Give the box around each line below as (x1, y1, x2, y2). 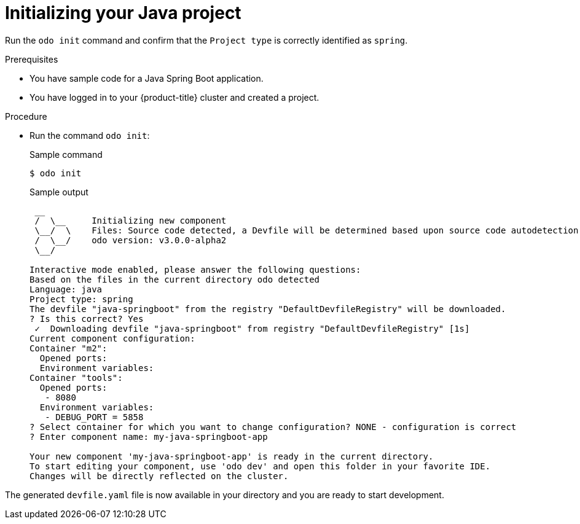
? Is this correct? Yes (29, 313, 144, 324)
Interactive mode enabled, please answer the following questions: (29, 264, 361, 275)
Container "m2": (29, 343, 108, 353)
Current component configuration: (29, 333, 195, 343)
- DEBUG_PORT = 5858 (45, 412, 144, 422)
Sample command (29, 149, 103, 160)
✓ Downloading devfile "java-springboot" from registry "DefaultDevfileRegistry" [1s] (34, 323, 470, 334)
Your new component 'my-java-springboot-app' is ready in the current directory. (29, 451, 434, 461)
